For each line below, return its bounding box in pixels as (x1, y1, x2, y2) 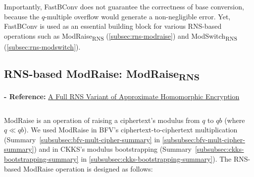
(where (224, 115, 245, 125)
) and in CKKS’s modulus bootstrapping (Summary (34, 144, 192, 154)
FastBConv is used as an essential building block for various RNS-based (4, 21, 222, 31)
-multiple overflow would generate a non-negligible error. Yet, (45, 11, 231, 21)
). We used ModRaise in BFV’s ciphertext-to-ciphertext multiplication (24, 124, 238, 135)
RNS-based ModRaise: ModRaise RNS (4, 65, 200, 83)
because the (4, 11, 40, 21)
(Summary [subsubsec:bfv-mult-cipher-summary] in (4, 134, 160, 144)
